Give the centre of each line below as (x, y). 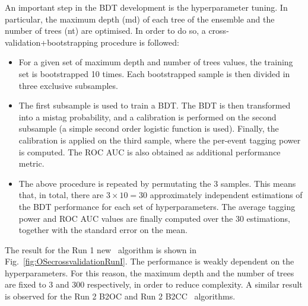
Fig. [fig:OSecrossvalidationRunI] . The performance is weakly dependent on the (150, 261)
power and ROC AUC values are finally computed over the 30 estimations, (154, 218)
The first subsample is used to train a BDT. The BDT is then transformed (155, 105)
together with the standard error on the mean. (103, 230)
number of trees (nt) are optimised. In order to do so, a (105, 31)
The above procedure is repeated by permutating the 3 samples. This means (157, 183)
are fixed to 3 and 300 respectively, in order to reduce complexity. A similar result (154, 284)
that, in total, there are (61, 195)
